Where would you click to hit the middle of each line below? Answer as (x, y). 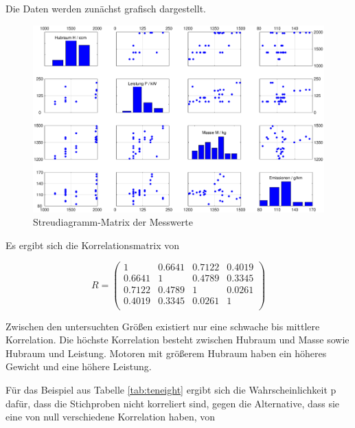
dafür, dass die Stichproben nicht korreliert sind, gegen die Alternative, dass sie (173, 403)
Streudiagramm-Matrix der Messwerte (113, 222)
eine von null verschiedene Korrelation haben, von (111, 417)
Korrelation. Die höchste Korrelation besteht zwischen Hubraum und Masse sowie (177, 340)
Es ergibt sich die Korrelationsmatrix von (92, 245)
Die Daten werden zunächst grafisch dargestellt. (106, 8)
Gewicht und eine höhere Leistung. (79, 366)
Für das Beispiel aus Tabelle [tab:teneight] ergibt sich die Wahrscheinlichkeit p (171, 389)
